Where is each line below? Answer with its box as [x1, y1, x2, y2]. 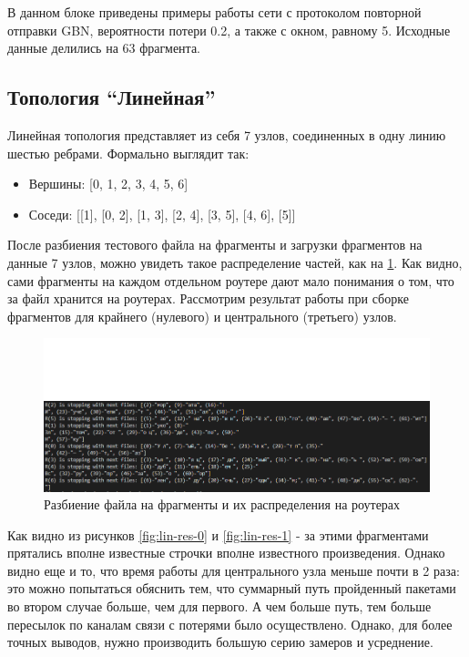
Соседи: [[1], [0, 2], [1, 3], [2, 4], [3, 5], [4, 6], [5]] [28, 204, 296, 223]
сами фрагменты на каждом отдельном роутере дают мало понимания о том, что [7, 271, 454, 290]
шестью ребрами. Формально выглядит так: [7, 143, 250, 162]
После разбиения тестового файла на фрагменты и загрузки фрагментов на [7, 235, 423, 254]
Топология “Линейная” [7, 83, 216, 111]
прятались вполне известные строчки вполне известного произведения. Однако [7, 543, 445, 562]
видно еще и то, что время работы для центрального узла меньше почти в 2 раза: [7, 560, 460, 580]
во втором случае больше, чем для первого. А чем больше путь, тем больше [7, 597, 432, 616]
